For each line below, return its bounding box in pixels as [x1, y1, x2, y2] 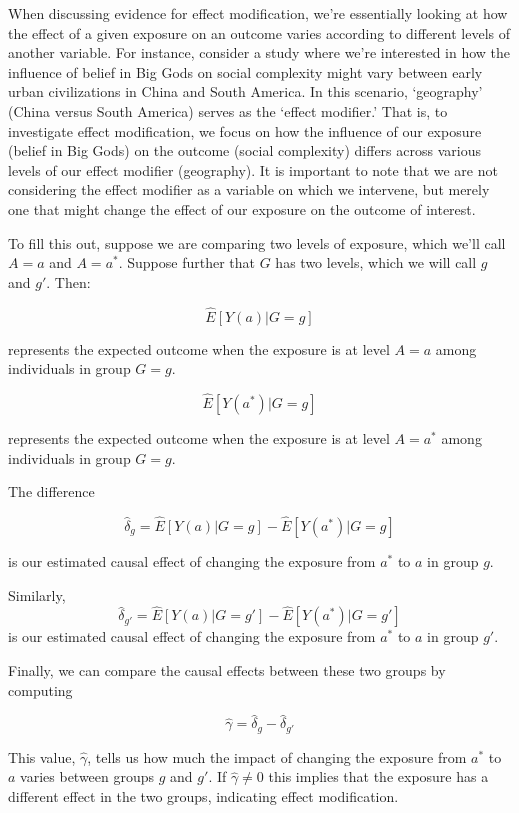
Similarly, [8, 584, 66, 605]
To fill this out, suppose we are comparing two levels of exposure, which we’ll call [8, 232, 506, 253]
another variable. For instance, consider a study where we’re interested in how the [8, 42, 511, 63]
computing [8, 679, 73, 700]
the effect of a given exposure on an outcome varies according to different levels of [8, 22, 510, 43]
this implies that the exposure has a [268, 766, 489, 787]
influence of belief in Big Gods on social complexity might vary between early [8, 61, 483, 82]
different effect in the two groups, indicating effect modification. [8, 785, 399, 806]
